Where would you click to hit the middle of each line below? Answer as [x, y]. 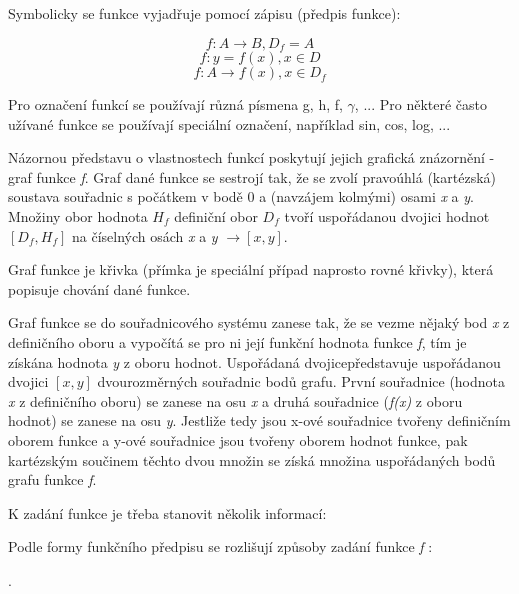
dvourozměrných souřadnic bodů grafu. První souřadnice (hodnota [301, 381]
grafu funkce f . [52, 479]
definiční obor [216, 216]
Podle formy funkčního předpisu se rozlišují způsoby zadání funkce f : [220, 546]
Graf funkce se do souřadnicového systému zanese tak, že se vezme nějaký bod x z [259, 322]
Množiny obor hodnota [78, 216]
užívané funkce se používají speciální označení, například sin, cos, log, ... [229, 123]
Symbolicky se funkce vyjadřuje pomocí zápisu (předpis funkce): [204, 13]
